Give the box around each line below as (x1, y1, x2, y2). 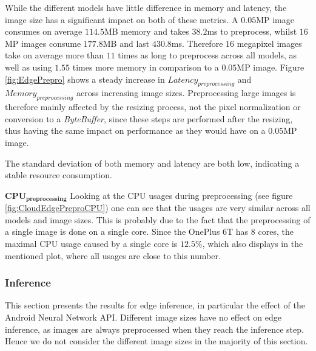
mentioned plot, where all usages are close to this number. (5, 249, 221, 262)
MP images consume (5, 36, 81, 49)
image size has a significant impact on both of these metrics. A (5, 13, 238, 26)
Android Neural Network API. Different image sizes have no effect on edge (5, 310, 282, 323)
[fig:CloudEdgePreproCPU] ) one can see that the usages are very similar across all (5, 201, 311, 214)
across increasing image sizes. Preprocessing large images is (76, 86, 296, 99)
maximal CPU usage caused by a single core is (5, 237, 178, 249)
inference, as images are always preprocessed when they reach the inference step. (5, 322, 304, 335)
